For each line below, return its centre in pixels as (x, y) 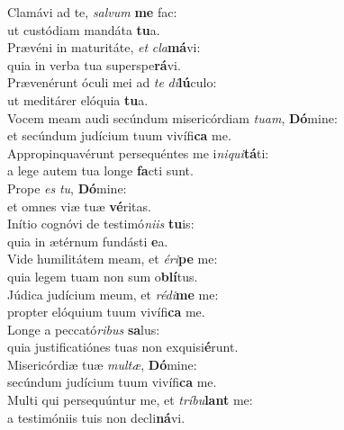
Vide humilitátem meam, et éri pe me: (113, 259)
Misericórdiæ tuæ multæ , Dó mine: (102, 364)
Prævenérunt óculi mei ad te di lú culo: (112, 82)
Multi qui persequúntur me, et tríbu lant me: (130, 400)
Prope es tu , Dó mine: (67, 188)
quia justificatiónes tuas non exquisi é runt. (123, 347)
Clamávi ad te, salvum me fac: (92, 12)
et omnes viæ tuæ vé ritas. (79, 206)
